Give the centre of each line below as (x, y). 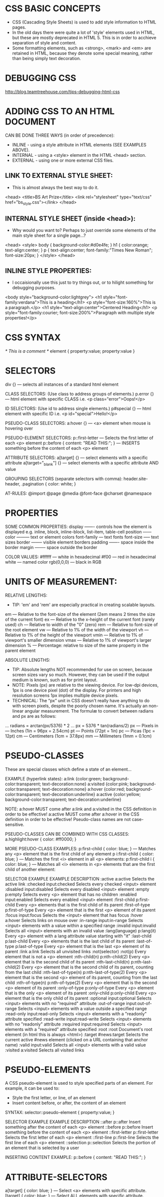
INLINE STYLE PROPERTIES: (48, 271)
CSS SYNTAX (33, 338)
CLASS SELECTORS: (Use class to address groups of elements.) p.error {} (80, 394)
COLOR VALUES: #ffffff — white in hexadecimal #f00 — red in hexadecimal (81, 557)
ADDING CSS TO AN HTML (60, 112)
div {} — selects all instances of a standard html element (62, 384)
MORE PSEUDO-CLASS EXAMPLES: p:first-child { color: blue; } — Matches (81, 848)
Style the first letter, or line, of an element (54, 1098)
